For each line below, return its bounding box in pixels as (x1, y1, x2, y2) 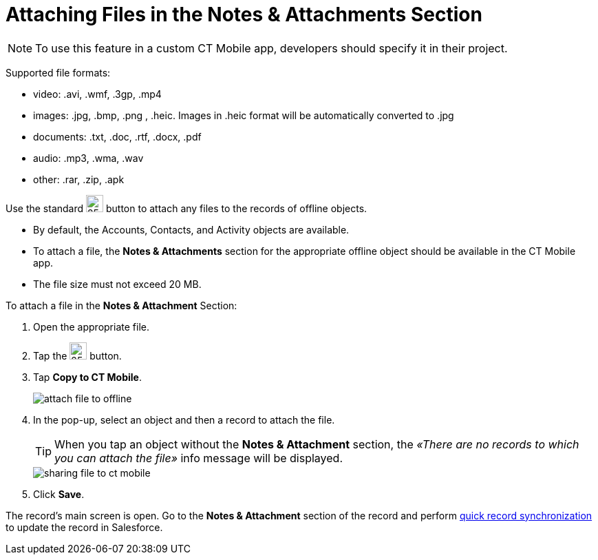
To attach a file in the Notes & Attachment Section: (6, 299, 237, 311)
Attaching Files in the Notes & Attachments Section (6, 3, 482, 26)
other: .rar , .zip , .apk (33, 173, 125, 185)
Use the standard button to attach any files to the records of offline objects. (6, 202, 367, 214)
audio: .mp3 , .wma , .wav (33, 152, 144, 164)
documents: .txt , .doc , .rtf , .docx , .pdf (33, 130, 202, 143)
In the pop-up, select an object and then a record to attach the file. (33, 413, 335, 426)
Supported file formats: (6, 66, 111, 79)
